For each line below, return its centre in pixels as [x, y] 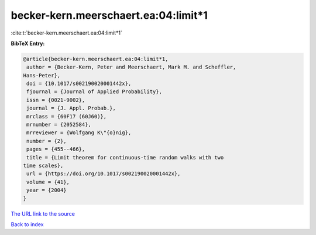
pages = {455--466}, [56, 149]
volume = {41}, [48, 182]
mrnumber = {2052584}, [59, 125]
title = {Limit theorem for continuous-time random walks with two [125, 157]
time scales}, [43, 166]
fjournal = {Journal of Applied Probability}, [94, 92]
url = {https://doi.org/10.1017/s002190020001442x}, [104, 174]
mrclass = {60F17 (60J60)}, [67, 116]
